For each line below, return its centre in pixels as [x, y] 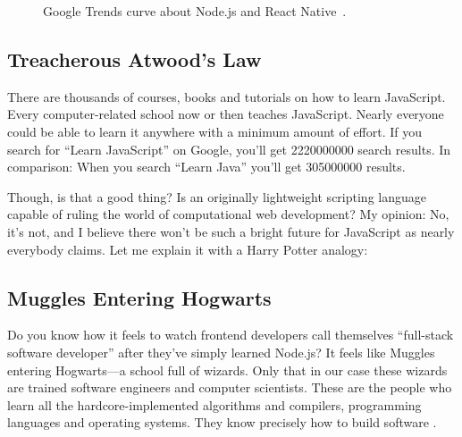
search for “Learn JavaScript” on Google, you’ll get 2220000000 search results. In [229, 149]
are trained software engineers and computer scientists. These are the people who [230, 387]
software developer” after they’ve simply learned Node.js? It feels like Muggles [221, 352]
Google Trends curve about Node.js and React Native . [195, 11]
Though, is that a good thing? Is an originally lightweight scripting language [217, 196]
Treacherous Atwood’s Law [134, 59]
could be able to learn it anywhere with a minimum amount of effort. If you [215, 131]
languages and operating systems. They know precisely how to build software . [222, 422]
